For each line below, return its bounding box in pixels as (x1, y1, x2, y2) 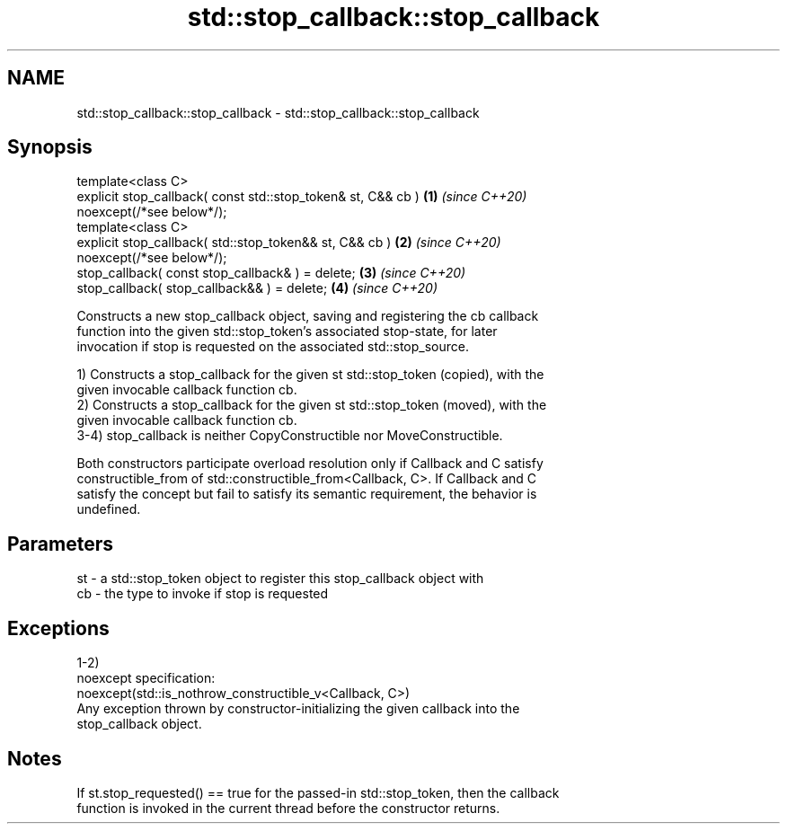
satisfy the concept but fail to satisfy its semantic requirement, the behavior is (76, 486, 537, 502)
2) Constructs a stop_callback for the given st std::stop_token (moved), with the (76, 397, 547, 413)
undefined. (76, 501, 141, 517)
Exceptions (7, 616, 110, 640)
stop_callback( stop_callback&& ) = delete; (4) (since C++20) (76, 280, 438, 296)
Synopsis (7, 136, 93, 159)
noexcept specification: (76, 670, 216, 686)
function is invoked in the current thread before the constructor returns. (76, 800, 500, 816)
